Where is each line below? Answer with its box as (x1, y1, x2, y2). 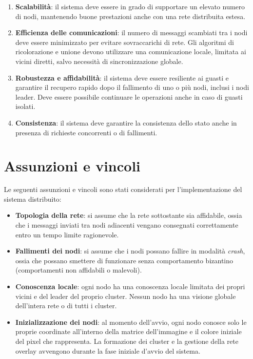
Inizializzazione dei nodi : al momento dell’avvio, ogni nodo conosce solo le (15, 317, 247, 327)
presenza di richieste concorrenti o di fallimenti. (15, 127, 157, 137)
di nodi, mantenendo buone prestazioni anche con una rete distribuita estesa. (15, 11, 246, 21)
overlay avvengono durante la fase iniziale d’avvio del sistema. (15, 345, 200, 356)
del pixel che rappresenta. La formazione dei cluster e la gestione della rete (15, 336, 238, 346)
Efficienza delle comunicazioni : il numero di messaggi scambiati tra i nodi (15, 27, 248, 38)
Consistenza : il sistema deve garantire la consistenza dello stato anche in (15, 117, 237, 127)
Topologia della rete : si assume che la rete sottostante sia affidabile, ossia (15, 210, 242, 220)
